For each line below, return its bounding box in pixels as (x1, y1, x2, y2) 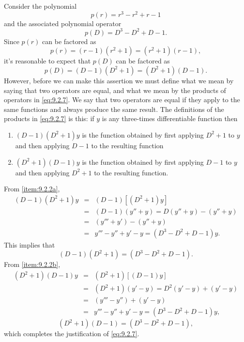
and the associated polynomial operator (4, 18, 122, 28)
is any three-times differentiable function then (102, 113, 238, 124)
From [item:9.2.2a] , (4, 184, 60, 194)
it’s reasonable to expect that (4, 56, 91, 66)
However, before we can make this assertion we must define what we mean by (4, 75, 234, 85)
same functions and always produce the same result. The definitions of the (4, 104, 224, 114)
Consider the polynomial (4, 1, 77, 11)
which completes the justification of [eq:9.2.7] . (4, 328, 139, 339)
